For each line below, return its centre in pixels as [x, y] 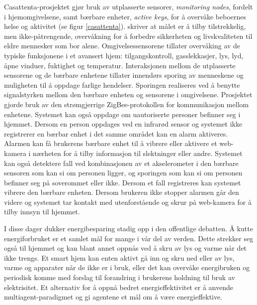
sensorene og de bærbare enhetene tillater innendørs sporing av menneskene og [124, 75]
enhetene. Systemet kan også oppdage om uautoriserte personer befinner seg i [122, 114]
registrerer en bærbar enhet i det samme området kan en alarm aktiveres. [116, 133]
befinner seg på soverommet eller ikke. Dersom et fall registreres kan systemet [123, 182]
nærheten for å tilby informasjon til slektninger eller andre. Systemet [137, 153]
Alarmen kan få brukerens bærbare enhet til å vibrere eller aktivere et [111, 143]
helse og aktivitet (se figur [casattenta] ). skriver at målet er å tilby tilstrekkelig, [125, 26]
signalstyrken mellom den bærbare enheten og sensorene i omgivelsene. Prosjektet [128, 94]
